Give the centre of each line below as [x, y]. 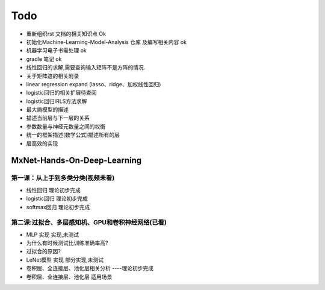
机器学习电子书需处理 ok [57, 51]
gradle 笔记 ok [44, 59]
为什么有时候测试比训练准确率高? [67, 243]
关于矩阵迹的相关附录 [53, 76]
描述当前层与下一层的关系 [58, 118]
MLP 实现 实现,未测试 [53, 235]
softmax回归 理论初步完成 [58, 207]
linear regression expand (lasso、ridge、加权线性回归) [94, 84]
